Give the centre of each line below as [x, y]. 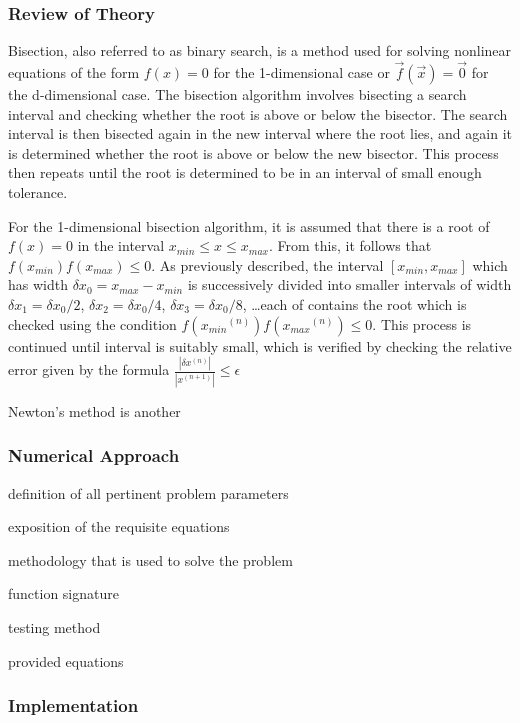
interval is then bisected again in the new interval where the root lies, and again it [260, 133]
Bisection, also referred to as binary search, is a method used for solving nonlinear [260, 50]
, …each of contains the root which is [354, 303]
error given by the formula [89, 369]
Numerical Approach [94, 455]
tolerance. [38, 192]
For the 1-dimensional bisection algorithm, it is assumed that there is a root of [249, 225]
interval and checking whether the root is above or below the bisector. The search [258, 113]
